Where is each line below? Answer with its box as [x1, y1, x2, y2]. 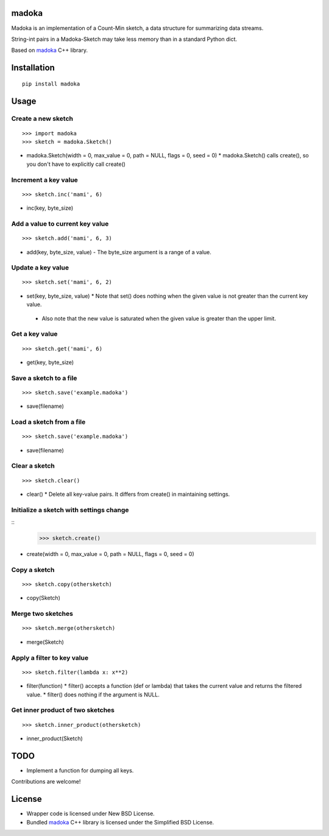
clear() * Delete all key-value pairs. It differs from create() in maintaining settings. [26, 491, 230, 498]
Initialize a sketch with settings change [11, 506, 129, 514]
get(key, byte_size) [26, 359, 74, 366]
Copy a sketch [11, 565, 55, 574]
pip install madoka [22, 80, 80, 87]
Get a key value [11, 330, 58, 338]
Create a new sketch [11, 115, 73, 123]
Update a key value [11, 263, 69, 272]
